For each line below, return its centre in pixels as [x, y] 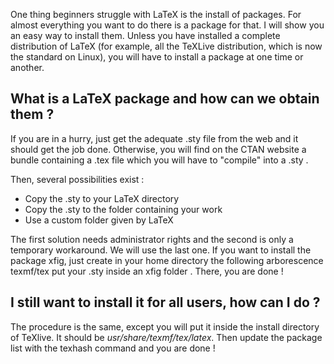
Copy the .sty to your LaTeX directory [102, 198]
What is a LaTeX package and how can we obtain [165, 99]
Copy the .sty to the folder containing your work [123, 209]
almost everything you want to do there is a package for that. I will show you [167, 25]
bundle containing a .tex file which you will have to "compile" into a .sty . [159, 160]
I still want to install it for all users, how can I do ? [165, 302]
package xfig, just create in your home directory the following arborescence [167, 260]
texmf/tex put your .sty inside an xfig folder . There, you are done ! [147, 271]
